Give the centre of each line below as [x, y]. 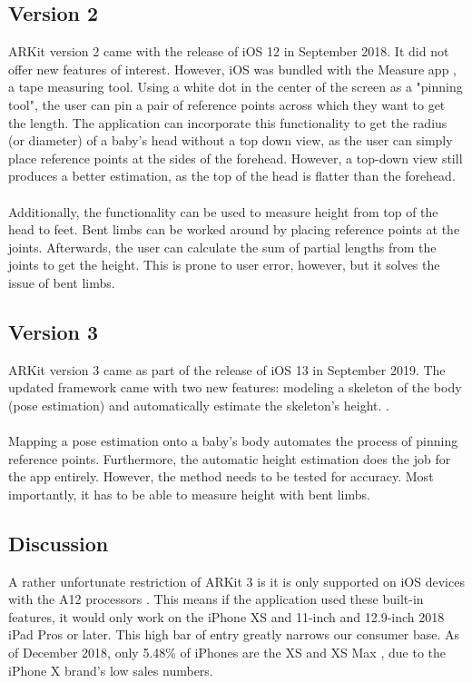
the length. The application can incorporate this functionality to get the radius [228, 122]
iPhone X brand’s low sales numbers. [111, 670]
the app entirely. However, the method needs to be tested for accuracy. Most [221, 476]
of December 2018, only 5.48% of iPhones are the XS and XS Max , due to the [227, 653]
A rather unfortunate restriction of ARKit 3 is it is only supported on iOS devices [236, 581]
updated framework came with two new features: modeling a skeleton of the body [235, 387]
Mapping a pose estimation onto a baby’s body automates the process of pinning [233, 441]
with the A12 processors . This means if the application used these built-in [216, 599]
